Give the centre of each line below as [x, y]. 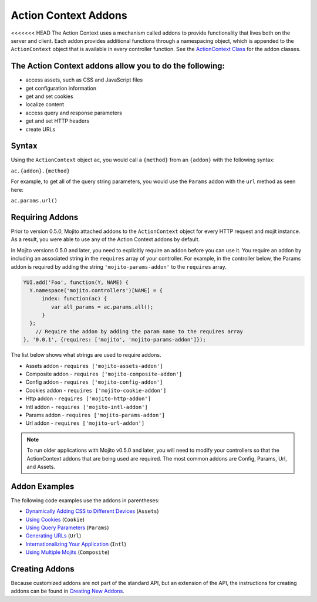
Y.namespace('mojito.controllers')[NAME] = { [96, 290]
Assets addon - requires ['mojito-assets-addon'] [95, 366]
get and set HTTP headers [58, 121]
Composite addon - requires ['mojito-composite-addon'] [104, 374]
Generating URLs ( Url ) [53, 536]
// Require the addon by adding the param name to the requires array [139, 331]
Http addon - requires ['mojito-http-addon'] [88, 398]
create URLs [41, 129]
